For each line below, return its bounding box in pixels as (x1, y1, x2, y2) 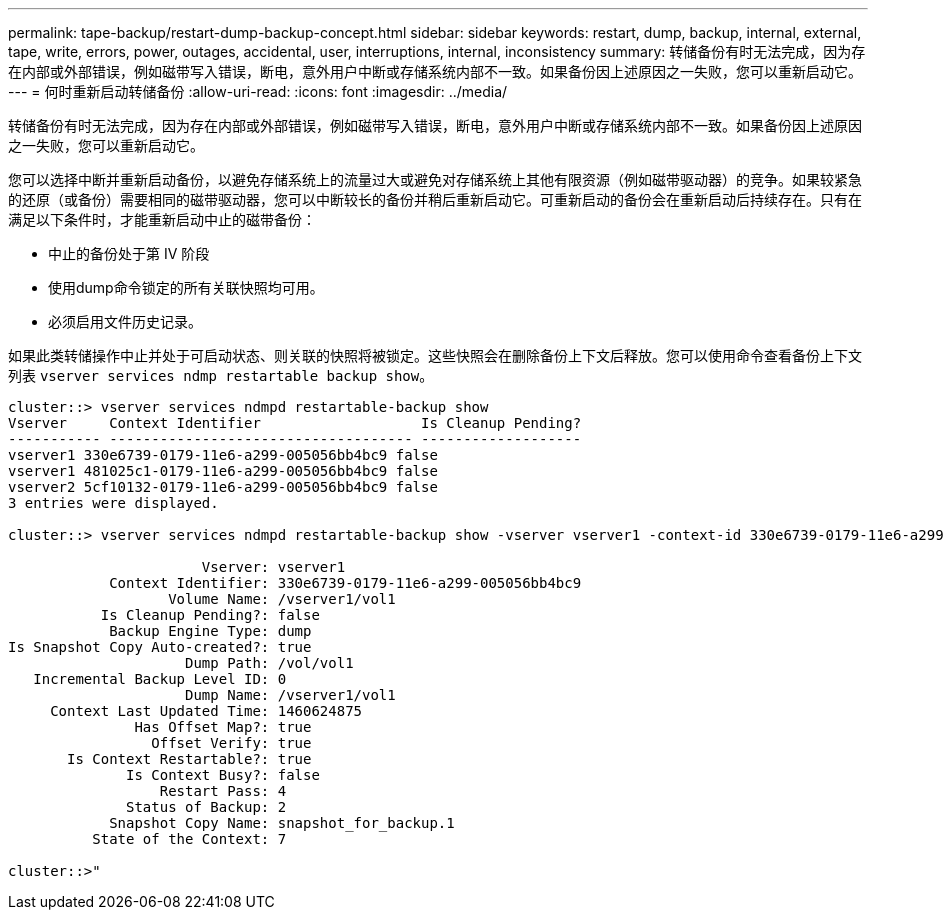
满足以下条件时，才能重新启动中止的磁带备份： (8, 211, 316, 228)
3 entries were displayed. (8, 495, 219, 511)
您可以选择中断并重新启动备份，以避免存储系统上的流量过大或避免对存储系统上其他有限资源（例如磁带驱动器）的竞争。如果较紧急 (8, 171, 862, 188)
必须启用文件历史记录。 (48, 313, 202, 330)
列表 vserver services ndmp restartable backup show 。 (8, 367, 434, 384)
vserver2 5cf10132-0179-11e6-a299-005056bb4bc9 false (8, 479, 438, 495)
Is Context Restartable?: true (67, 751, 312, 767)
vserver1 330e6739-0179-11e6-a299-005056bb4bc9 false (8, 447, 438, 463)
